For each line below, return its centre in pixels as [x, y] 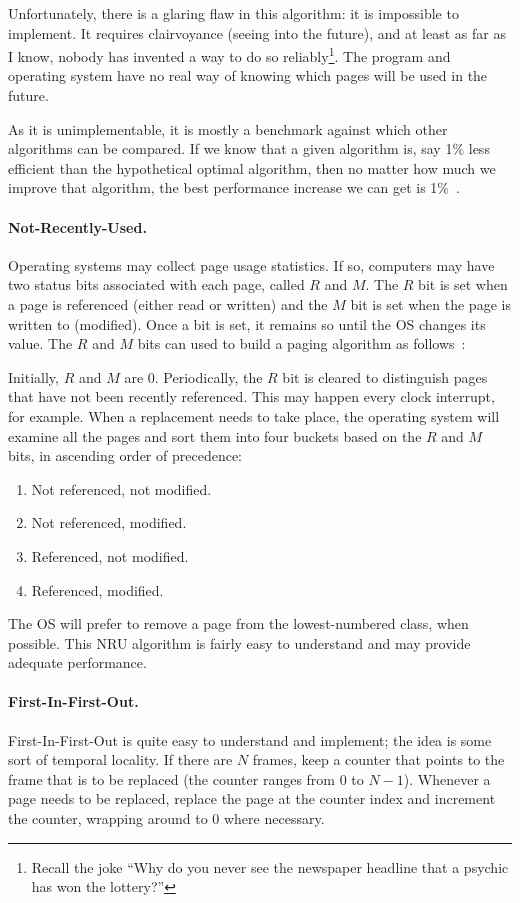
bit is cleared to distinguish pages [385, 376]
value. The [40, 343]
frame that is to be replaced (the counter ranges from [171, 778]
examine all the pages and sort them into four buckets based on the [215, 435]
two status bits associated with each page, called [156, 284]
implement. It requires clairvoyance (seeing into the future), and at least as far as [257, 32]
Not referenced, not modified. [121, 488]
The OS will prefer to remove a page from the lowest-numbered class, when [238, 623]
